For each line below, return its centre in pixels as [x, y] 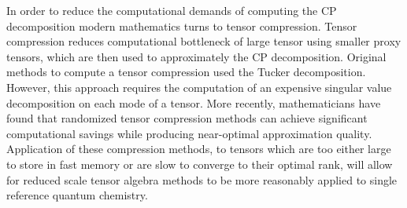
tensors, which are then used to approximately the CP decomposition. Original [196, 56]
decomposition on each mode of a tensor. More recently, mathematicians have [194, 102]
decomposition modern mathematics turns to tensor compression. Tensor [182, 26]
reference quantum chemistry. [77, 195]
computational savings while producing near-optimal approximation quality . [189, 133]
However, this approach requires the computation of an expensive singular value [199, 87]
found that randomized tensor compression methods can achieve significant [187, 118]
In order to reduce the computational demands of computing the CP [172, 10]
